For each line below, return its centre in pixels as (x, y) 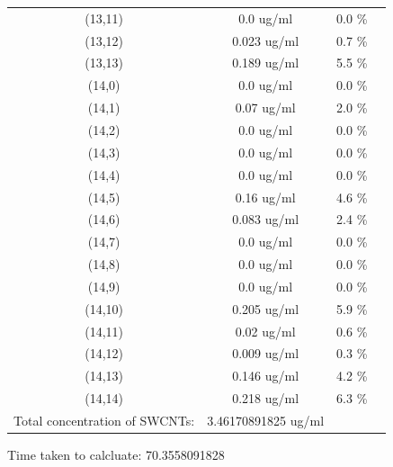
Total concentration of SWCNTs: (104, 420)
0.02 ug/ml (265, 331)
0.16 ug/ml (265, 197)
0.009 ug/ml (266, 353)
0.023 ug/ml (266, 40)
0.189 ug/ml (266, 63)
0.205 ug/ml (266, 308)
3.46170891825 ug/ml (266, 420)
